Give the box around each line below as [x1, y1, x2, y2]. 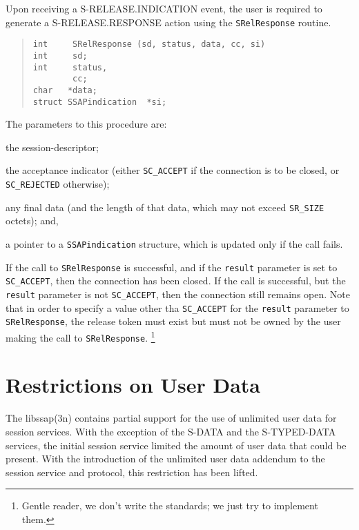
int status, [32, 62, 108, 72]
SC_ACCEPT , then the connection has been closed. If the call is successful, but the [6, 273, 346, 288]
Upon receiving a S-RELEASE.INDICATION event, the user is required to [6, 1, 322, 15]
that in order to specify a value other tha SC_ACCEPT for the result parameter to [6, 300, 349, 315]
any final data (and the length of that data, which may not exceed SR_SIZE [6, 199, 324, 214]
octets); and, [6, 213, 59, 228]
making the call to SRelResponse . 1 [6, 328, 155, 344]
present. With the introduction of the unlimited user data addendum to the [6, 451, 325, 466]
